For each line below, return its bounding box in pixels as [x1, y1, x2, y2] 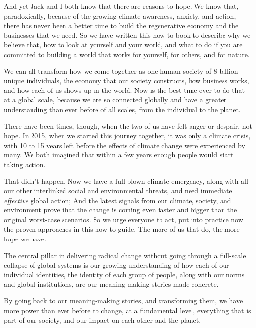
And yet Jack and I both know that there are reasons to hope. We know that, [4, 1, 239, 11]
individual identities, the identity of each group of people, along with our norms [4, 269, 245, 279]
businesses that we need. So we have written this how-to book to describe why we [4, 30, 251, 40]
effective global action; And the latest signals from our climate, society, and [4, 195, 231, 205]
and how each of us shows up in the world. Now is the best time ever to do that [4, 85, 245, 95]
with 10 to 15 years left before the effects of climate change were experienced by [4, 140, 245, 150]
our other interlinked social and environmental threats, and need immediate [4, 185, 232, 196]
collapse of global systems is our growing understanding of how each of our [4, 260, 229, 270]
